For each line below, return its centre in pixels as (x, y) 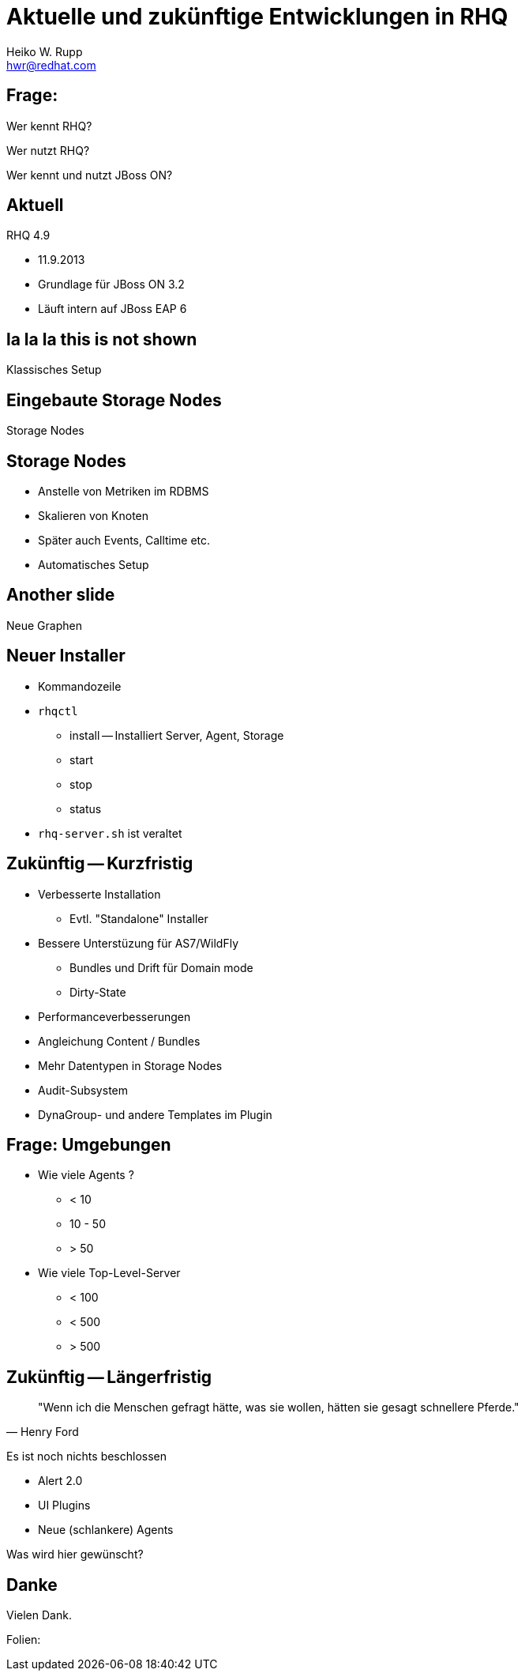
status (86, 808)
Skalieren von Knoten (94, 515)
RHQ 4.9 (28, 236)
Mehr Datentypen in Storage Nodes (130, 1065)
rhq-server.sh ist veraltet (110, 833)
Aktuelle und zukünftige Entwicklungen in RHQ (257, 17)
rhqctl (58, 711)
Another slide (61, 595)
